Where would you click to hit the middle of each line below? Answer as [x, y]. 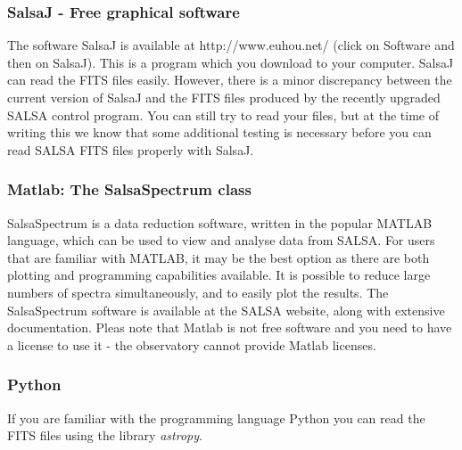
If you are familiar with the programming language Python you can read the [216, 417]
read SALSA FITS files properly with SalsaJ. [131, 149]
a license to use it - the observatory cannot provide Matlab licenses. [192, 344]
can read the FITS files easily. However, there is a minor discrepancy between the [230, 80]
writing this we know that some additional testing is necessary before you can [219, 132]
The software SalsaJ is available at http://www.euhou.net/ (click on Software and [231, 45]
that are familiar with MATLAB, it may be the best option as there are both [219, 257]
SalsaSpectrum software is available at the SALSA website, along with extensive [226, 310]
